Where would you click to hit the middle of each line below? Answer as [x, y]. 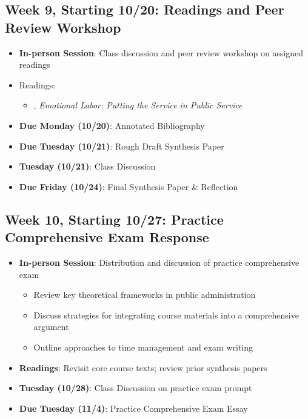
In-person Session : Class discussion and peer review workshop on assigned [161, 52]
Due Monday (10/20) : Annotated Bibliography [112, 125]
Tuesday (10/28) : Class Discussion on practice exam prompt [136, 388]
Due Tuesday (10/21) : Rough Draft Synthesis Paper [122, 146]
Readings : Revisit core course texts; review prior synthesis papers [143, 367]
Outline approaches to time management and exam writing [143, 347]
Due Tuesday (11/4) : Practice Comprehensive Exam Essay [133, 408]
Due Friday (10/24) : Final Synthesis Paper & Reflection [129, 186]
